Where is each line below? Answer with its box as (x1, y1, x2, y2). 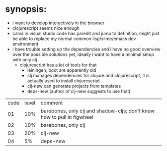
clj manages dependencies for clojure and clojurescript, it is (27, 72, 150, 78)
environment (12, 41, 39, 47)
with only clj (12, 56, 37, 62)
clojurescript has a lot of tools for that (19, 62, 97, 68)
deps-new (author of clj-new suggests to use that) (27, 88, 131, 94)
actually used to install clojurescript (27, 78, 100, 84)
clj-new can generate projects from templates (27, 83, 121, 89)
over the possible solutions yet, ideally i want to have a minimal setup (12, 51, 154, 57)
